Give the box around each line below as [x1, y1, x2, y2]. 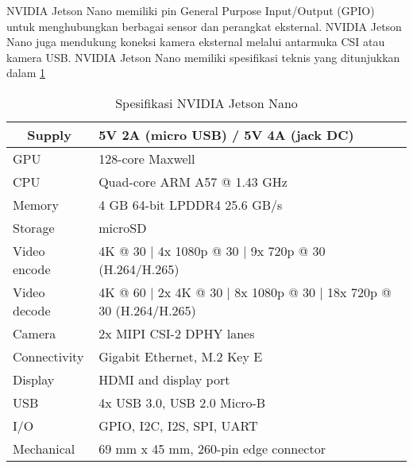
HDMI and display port [98, 369, 230, 389]
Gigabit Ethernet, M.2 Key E [98, 346, 263, 366]
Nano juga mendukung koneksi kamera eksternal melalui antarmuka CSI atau [6, 33, 385, 50]
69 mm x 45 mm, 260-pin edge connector [98, 439, 326, 458]
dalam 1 [6, 64, 45, 81]
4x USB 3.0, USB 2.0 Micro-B [98, 393, 266, 412]
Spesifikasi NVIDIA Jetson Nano [115, 93, 298, 112]
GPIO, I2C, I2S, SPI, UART [98, 416, 258, 435]
